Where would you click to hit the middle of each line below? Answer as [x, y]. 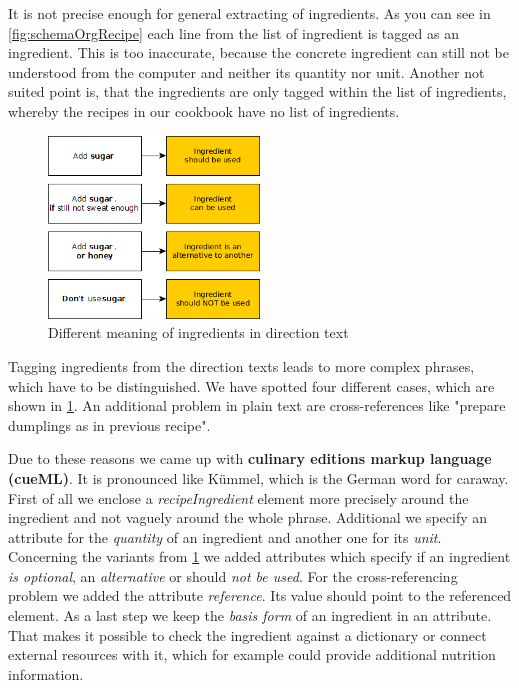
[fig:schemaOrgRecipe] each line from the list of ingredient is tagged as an [233, 32]
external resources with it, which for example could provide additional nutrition [252, 654]
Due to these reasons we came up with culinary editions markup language [250, 458]
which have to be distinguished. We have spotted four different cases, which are [251, 385]
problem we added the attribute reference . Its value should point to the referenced [260, 595]
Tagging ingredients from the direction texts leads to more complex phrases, [241, 365]
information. [46, 673]
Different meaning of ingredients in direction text [198, 332]
